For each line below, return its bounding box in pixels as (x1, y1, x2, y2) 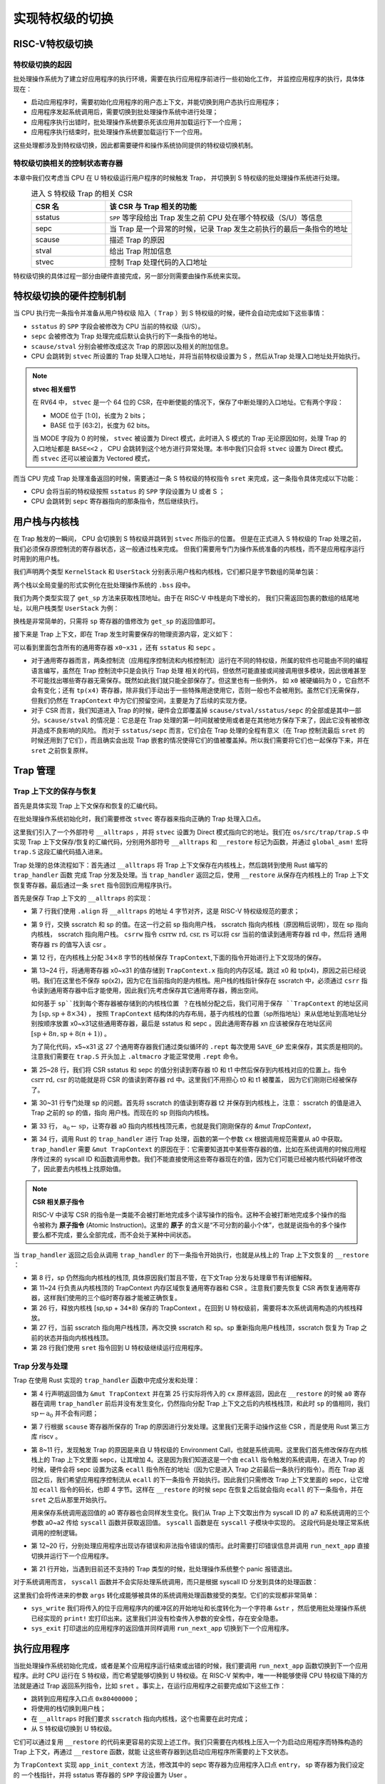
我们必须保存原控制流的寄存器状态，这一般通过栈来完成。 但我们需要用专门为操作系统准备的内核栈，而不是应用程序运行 (13, 544, 365, 553)
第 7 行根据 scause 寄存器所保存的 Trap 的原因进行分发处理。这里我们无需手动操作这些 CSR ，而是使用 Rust (31, 1422, 349, 1431)
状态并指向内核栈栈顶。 (43, 1333, 113, 1342)
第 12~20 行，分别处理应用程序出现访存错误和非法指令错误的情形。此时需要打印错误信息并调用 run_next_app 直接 (31, 1541, 370, 1550)
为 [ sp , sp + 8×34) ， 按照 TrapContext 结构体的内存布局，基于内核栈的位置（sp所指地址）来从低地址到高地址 (31, 1009, 361, 1018)
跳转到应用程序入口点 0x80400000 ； (31, 1694, 140, 1703)
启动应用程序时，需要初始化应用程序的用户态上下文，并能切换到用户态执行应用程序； (31, 98, 281, 106)
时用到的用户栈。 (13, 554, 63, 563)
